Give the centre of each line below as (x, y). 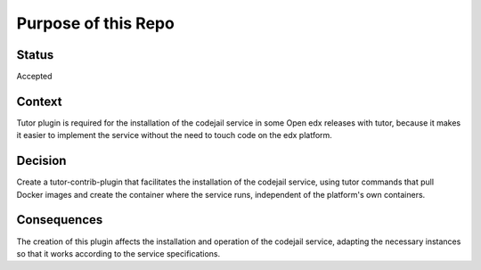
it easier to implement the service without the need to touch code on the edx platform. (175, 135)
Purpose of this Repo (96, 23)
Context (39, 101)
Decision (41, 161)
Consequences (60, 220)
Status (35, 55)
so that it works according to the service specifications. (118, 253)
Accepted (34, 77)
